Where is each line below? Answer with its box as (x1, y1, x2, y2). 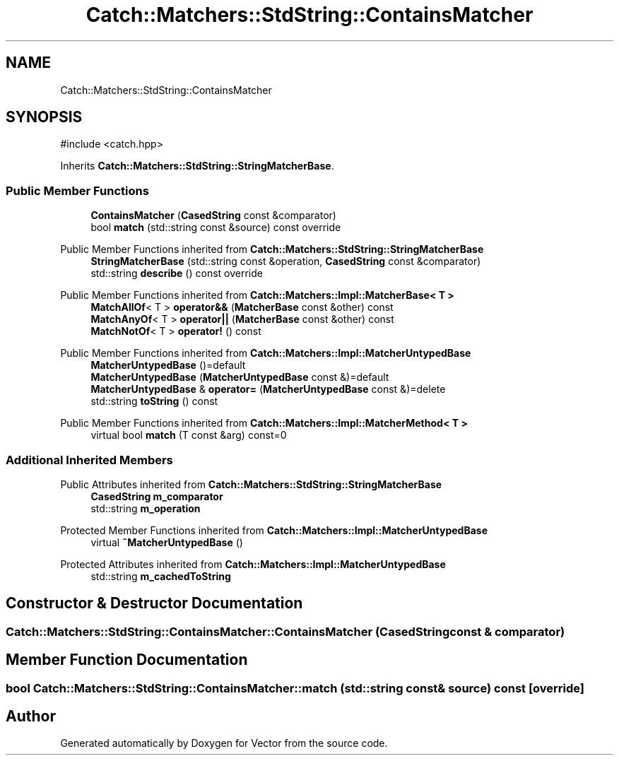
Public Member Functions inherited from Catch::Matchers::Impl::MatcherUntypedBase (60, 347, 471, 360)
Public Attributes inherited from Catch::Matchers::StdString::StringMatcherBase (60, 478, 442, 490)
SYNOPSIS (6, 108, 83, 126)
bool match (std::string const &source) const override (90, 221, 341, 234)
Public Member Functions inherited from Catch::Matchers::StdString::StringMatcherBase (60, 243, 484, 256)
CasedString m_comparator (90, 490, 223, 502)
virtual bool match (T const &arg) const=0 (90, 429, 287, 442)
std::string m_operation (90, 502, 201, 514)
